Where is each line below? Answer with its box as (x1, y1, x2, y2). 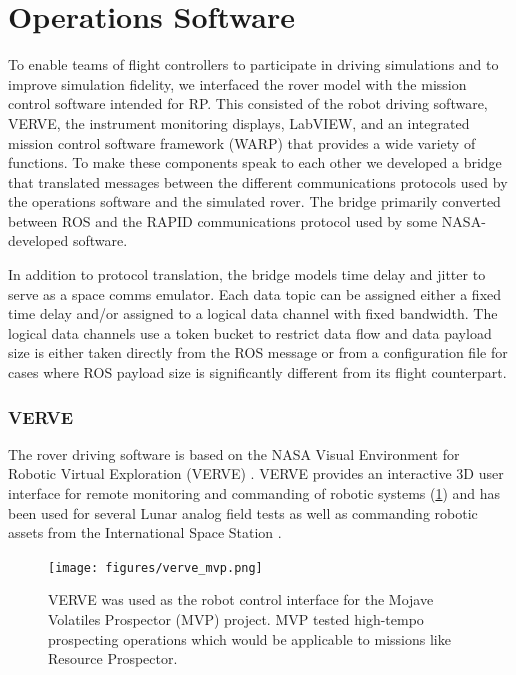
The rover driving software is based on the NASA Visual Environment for (8, 443, 460, 464)
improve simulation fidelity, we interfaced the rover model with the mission (8, 73, 467, 94)
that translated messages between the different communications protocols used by (8, 171, 508, 192)
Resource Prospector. (48, 648, 178, 669)
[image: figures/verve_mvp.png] (48, 560, 263, 575)
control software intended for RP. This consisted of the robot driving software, (8, 93, 488, 114)
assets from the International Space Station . (8, 522, 282, 543)
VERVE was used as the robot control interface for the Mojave (48, 589, 434, 610)
